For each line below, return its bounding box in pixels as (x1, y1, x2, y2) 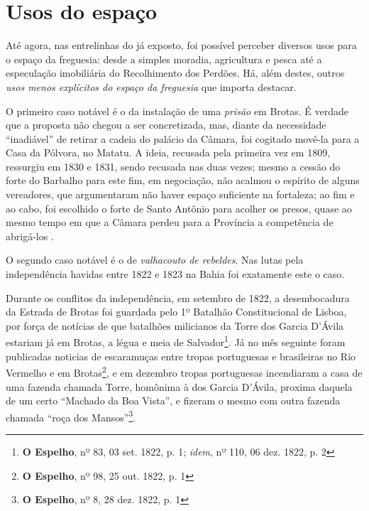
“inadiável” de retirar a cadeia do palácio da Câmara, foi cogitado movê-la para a (6, 131, 360, 146)
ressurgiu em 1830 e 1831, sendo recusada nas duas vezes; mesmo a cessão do (6, 158, 341, 173)
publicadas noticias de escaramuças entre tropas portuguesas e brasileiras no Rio (6, 348, 356, 363)
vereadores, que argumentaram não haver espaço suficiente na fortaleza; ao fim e (6, 187, 355, 202)
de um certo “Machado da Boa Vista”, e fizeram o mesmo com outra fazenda (6, 393, 341, 408)
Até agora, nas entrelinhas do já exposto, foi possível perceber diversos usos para (6, 38, 357, 53)
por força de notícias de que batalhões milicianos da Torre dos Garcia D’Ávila (6, 318, 344, 333)
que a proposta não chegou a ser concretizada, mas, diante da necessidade (6, 117, 326, 132)
